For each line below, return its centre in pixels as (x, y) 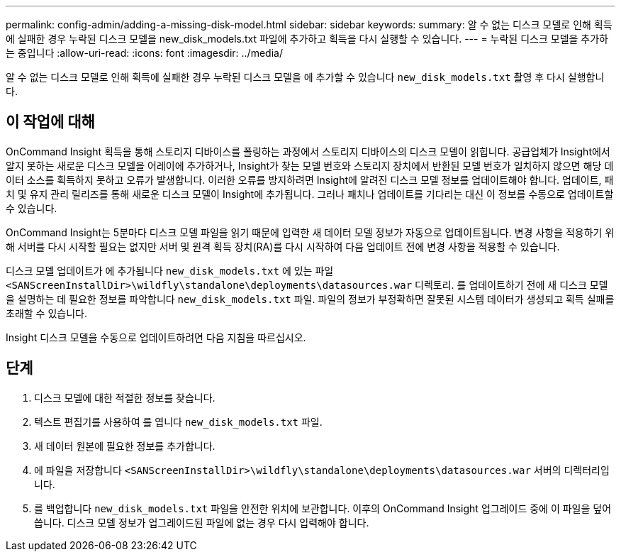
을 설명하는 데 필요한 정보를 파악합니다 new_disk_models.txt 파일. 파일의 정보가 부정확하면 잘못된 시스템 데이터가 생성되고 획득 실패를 (310, 299)
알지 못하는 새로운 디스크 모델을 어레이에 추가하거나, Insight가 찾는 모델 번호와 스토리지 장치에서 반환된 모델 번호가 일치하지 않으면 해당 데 (310, 165)
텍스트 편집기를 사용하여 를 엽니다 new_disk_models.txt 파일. (178, 421)
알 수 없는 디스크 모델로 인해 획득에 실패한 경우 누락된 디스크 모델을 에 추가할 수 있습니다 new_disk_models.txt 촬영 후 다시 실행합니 (305, 77)
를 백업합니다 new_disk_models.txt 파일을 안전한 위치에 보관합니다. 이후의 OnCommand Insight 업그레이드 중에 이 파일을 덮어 (323, 508)
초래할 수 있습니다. (46, 313)
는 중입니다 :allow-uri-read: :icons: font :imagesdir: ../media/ (144, 53)
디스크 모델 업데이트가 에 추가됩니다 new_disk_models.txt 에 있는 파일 (170, 270)
